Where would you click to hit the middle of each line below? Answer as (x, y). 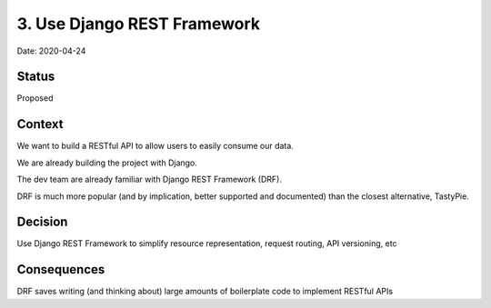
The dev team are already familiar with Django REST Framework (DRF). (149, 179)
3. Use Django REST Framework (139, 24)
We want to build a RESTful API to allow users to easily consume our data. (155, 146)
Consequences (61, 269)
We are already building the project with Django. (107, 163)
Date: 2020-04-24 (51, 51)
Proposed (35, 98)
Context (40, 124)
